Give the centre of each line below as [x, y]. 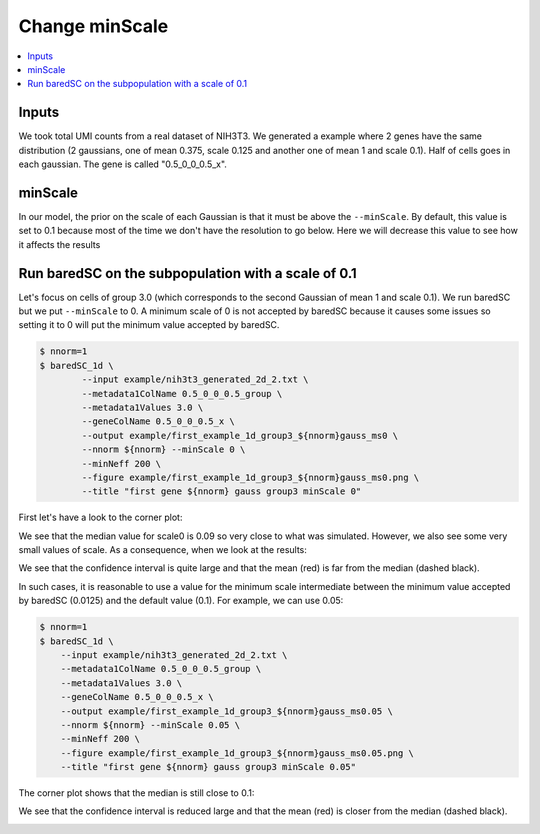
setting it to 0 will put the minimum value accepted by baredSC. [149, 325]
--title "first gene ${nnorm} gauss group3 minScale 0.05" [208, 767]
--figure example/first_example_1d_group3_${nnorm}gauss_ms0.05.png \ [237, 753]
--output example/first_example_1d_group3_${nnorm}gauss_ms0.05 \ [227, 711]
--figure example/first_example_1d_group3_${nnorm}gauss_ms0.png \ [250, 477]
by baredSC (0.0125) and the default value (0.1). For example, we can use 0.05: [181, 601]
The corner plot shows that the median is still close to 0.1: [136, 793]
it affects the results [59, 244]
